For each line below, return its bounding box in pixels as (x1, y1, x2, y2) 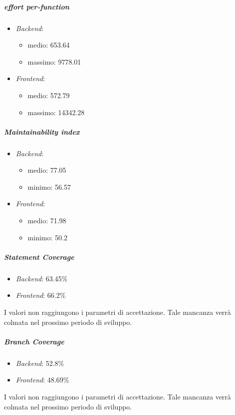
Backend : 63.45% (15, 273, 68, 283)
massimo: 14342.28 (27, 107, 85, 117)
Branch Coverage (4, 336, 64, 346)
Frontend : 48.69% (15, 374, 69, 385)
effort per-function (4, 1, 69, 12)
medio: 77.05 (27, 165, 66, 175)
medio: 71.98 (27, 215, 66, 226)
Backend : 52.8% (15, 357, 64, 368)
